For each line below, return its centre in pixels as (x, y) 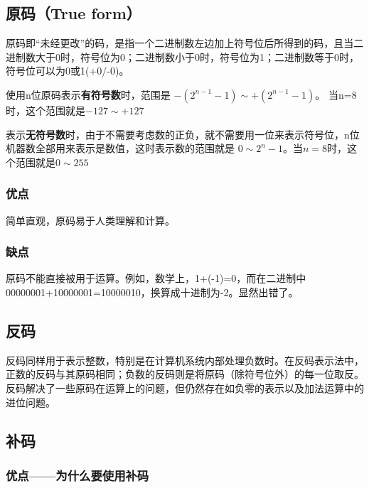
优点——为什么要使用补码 (77, 475)
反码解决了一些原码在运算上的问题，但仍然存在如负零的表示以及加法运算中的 (185, 387)
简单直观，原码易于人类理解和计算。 (90, 220)
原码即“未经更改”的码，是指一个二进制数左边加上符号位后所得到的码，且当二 (185, 43)
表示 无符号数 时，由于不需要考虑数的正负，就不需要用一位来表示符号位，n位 (183, 134)
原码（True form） (74, 13)
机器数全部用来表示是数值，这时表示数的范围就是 (120, 148)
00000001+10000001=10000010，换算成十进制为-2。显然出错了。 (152, 292)
